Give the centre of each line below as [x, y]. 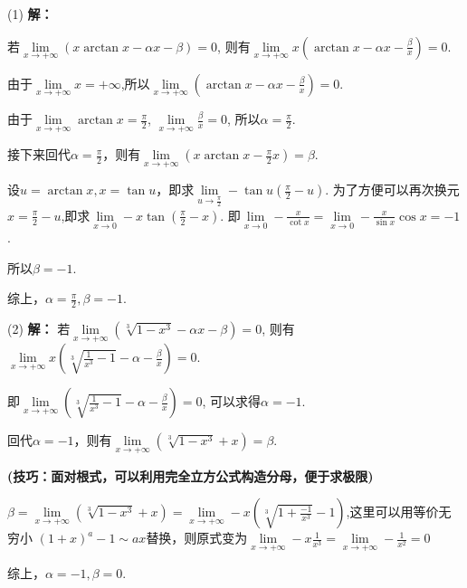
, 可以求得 [232, 401]
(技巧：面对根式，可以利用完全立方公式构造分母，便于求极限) [191, 475]
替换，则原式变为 [197, 538]
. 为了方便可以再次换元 [392, 190]
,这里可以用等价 [392, 512]
